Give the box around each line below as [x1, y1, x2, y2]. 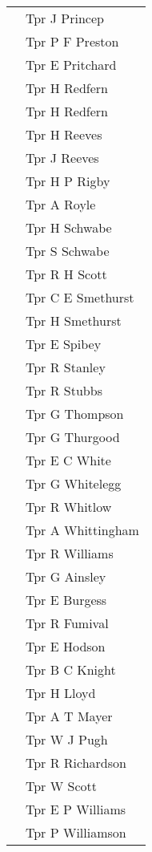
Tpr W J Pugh [26, 730, 108, 749]
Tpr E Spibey [26, 335, 102, 353]
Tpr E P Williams [26, 800, 126, 818]
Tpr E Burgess [26, 590, 107, 609]
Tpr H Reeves [26, 125, 102, 144]
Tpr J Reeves [26, 148, 99, 167]
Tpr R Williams [26, 544, 114, 562]
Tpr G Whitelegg [26, 474, 122, 493]
